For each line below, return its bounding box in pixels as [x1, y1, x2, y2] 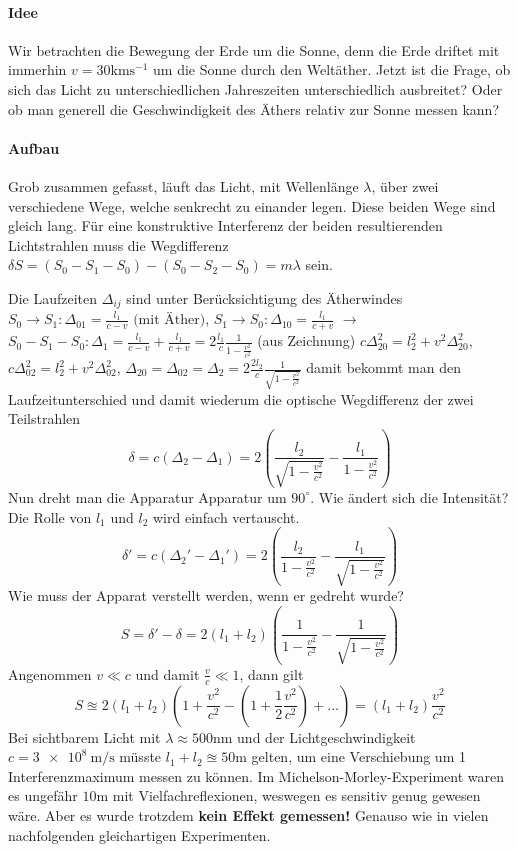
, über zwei [371, 175, 439, 196]
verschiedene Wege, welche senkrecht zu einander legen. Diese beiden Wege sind [8, 195, 496, 216]
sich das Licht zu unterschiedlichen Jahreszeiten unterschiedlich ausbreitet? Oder [8, 78, 503, 99]
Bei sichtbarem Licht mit [8, 726, 161, 747]
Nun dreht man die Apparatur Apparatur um [8, 486, 287, 507]
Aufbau [8, 137, 60, 158]
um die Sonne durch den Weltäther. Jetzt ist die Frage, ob [153, 59, 511, 80]
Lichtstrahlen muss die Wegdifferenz [8, 234, 229, 255]
